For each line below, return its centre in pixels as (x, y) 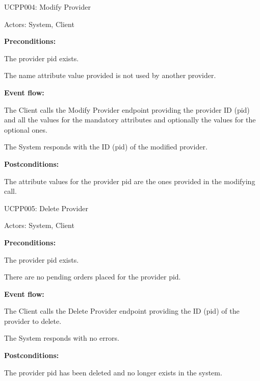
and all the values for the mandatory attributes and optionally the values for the (130, 120)
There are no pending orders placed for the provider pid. (93, 277)
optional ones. (26, 129)
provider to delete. (33, 321)
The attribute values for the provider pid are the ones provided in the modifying (130, 181)
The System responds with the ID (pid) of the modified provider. (106, 147)
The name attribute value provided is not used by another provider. (110, 75)
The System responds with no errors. (62, 338)
